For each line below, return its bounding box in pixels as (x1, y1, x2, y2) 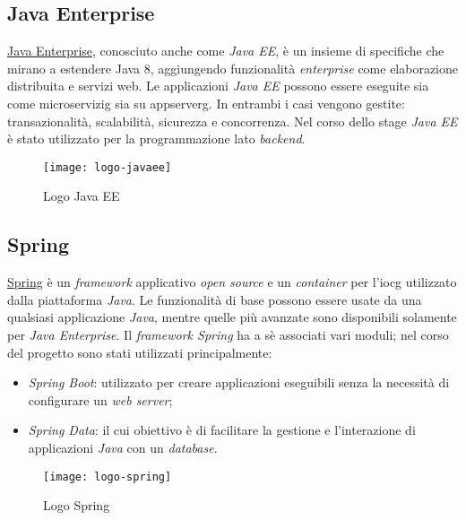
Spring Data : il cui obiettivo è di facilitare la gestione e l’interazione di (28, 420, 416, 439)
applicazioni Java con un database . (28, 438, 218, 456)
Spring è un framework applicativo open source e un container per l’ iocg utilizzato (7, 273, 457, 291)
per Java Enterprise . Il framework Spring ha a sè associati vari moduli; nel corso (7, 325, 449, 343)
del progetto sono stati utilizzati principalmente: (7, 342, 272, 361)
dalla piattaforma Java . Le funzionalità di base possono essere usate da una (7, 290, 422, 308)
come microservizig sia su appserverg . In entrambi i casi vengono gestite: (7, 93, 405, 112)
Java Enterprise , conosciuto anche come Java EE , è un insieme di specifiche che (7, 41, 444, 60)
